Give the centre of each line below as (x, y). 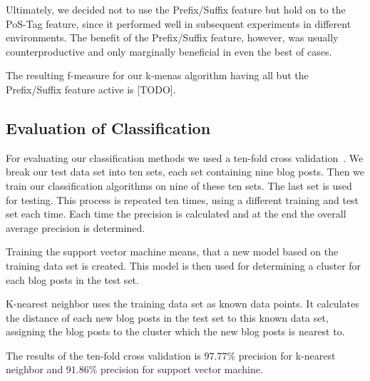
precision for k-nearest (287, 355)
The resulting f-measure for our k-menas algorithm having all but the (157, 75)
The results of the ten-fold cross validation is (103, 355)
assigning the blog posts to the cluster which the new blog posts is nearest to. (175, 331)
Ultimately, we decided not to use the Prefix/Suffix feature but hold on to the (176, 9)
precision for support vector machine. (182, 369)
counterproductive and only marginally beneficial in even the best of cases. (169, 51)
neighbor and (35, 369)
